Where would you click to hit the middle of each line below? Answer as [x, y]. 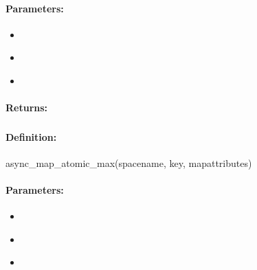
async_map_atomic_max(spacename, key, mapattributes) [129, 162]
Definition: [31, 136]
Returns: [27, 108]
